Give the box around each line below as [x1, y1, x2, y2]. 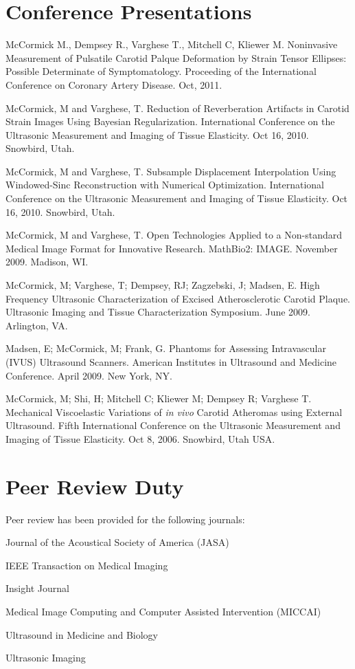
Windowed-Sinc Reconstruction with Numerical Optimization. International [5, 177, 324, 192]
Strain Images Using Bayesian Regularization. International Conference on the [5, 114, 335, 129]
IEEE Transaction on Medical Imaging [5, 558, 168, 572]
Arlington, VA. [5, 318, 68, 332]
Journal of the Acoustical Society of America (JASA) [5, 535, 229, 549]
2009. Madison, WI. [5, 254, 89, 269]
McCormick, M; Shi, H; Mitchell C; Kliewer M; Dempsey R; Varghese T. [5, 391, 312, 406]
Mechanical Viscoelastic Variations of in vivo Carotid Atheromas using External [5, 404, 343, 419]
